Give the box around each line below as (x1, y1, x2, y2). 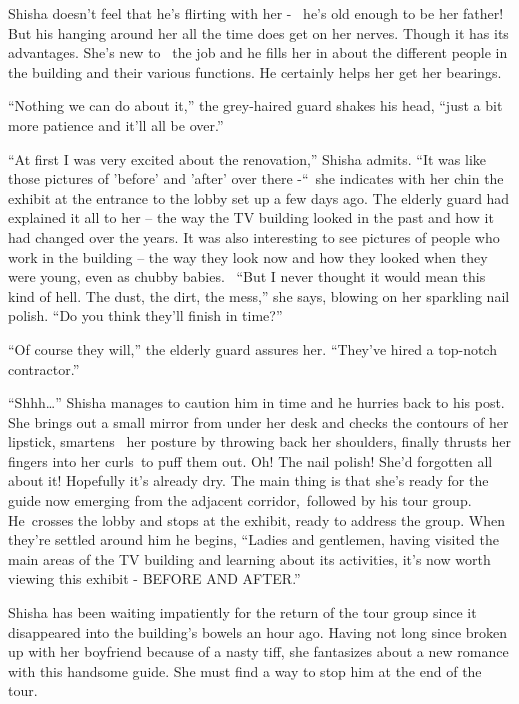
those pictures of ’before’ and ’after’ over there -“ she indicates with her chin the (8, 168, 504, 189)
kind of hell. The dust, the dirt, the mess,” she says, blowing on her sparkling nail (8, 285, 510, 306)
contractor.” (8, 358, 80, 379)
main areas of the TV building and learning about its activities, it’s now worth (8, 548, 491, 569)
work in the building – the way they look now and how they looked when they (8, 246, 488, 267)
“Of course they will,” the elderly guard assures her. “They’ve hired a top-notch (8, 338, 497, 359)
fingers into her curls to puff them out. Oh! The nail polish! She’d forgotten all (8, 450, 493, 471)
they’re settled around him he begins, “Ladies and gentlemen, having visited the (8, 529, 499, 550)
